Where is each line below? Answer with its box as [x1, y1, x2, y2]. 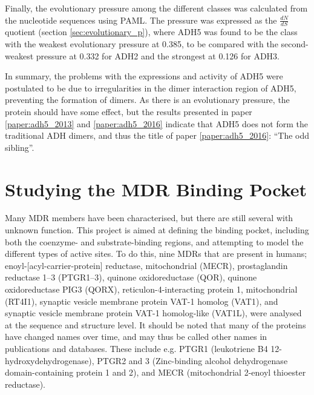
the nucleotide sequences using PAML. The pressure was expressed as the [5, 13, 277, 26]
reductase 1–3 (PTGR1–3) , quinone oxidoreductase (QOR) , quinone [5, 271, 257, 284]
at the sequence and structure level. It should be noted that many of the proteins [5, 318, 306, 331]
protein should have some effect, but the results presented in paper [5, 105, 252, 118]
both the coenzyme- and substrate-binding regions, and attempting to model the [5, 235, 304, 248]
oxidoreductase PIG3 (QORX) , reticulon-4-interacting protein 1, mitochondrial [5, 283, 298, 296]
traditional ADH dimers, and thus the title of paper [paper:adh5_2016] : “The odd [5, 129, 310, 142]
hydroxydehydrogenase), [5, 354, 94, 367]
